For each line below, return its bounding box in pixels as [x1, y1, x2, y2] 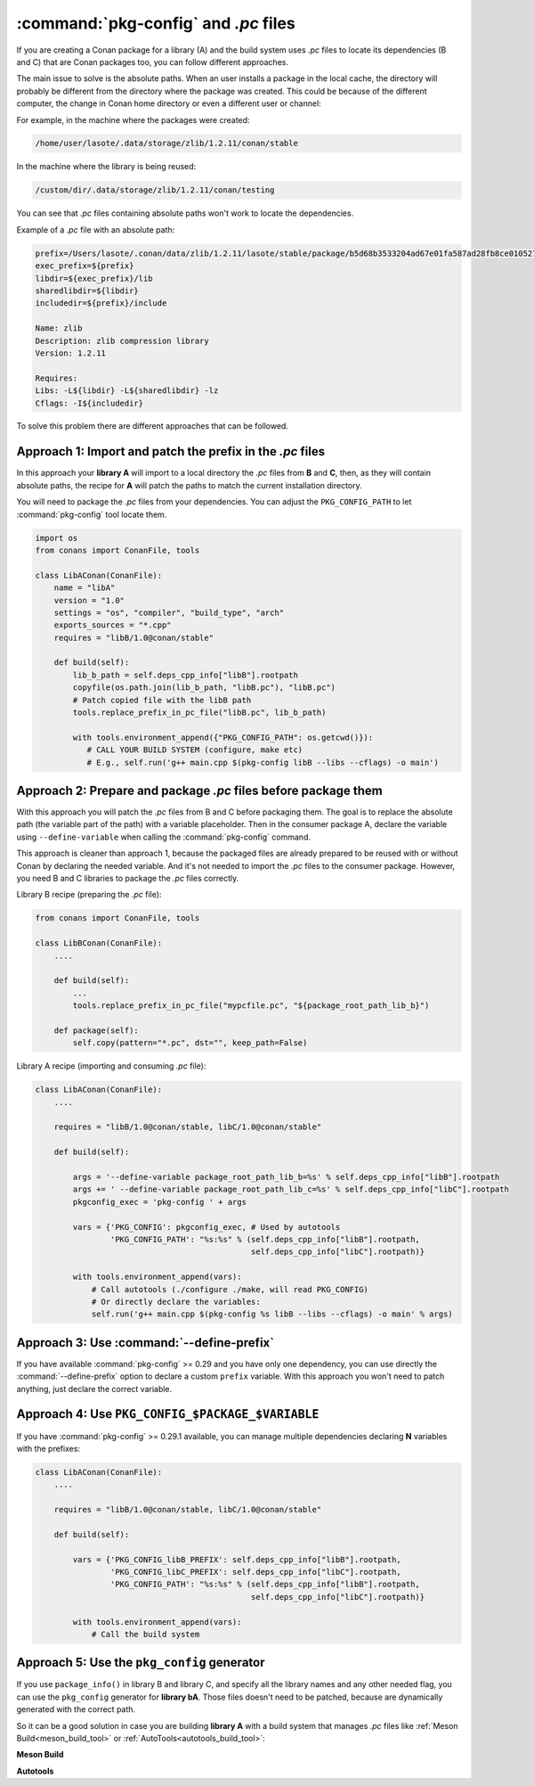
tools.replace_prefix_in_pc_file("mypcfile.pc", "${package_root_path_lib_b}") [72, 1001, 430, 1011]
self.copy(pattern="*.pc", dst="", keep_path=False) [72, 1038, 308, 1048]
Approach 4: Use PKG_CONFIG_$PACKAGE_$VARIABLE [16, 1406, 320, 1421]
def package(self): [53, 1025, 140, 1036]
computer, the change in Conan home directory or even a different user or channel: [16, 98, 322, 109]
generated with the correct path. [16, 1704, 136, 1715]
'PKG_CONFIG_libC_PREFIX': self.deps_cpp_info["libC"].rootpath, [109, 1567, 402, 1577]
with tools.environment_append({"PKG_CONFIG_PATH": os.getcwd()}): [72, 732, 374, 742]
